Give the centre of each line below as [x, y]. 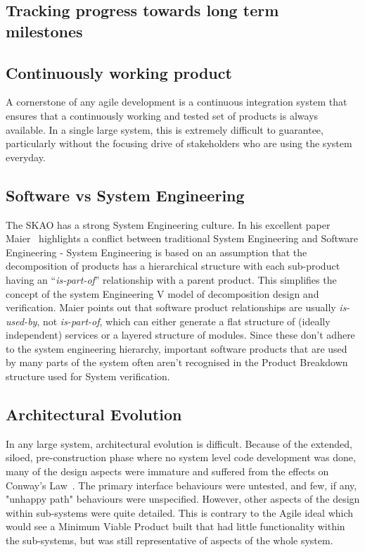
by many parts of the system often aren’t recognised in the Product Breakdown [177, 362]
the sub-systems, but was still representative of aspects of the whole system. [169, 540]
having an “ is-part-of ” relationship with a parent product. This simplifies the [171, 279]
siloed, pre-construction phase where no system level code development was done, [181, 457]
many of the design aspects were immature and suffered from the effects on [167, 471]
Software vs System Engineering [125, 195]
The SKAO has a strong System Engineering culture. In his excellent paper [168, 224]
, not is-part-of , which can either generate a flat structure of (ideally [184, 321]
